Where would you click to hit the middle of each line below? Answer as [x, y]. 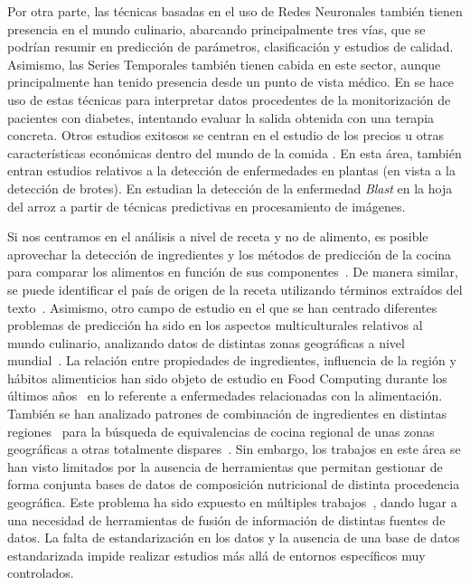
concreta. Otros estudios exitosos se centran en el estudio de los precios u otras [226, 135]
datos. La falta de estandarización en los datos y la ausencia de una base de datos [234, 538]
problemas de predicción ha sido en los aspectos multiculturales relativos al [215, 325]
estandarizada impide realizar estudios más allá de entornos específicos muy [216, 555]
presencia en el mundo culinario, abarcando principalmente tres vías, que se [216, 28]
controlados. [41, 573]
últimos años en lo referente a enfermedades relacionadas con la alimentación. [225, 396]
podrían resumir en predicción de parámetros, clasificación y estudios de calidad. [230, 47]
